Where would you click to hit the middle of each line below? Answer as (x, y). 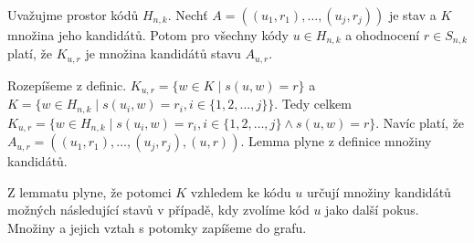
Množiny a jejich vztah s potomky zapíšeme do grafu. (157, 228)
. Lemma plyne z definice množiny (336, 141)
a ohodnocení (383, 35)
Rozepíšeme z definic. (67, 85)
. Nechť (188, 15)
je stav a (412, 15)
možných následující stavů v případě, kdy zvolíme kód (158, 210)
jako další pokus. (372, 210)
